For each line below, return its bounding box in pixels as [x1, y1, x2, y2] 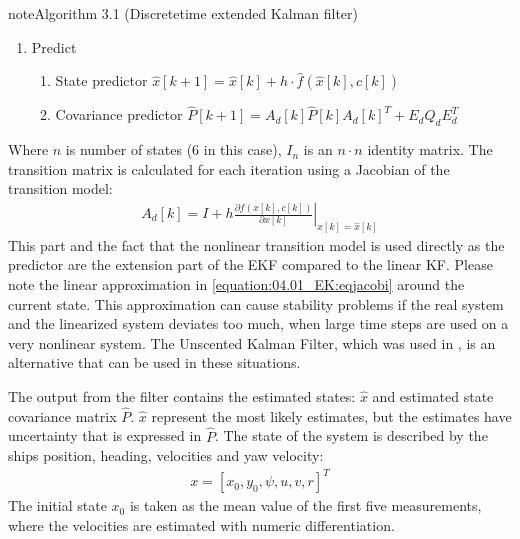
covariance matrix [8, 405, 117, 426]
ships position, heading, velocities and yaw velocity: [8, 445, 324, 466]
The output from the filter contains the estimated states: [8, 386, 356, 407]
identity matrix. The [367, 139, 493, 160]
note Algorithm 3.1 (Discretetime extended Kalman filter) [8, 3, 359, 23]
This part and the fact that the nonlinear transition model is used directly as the [8, 234, 505, 255]
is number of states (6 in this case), [65, 139, 282, 160]
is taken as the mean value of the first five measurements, [129, 495, 482, 516]
